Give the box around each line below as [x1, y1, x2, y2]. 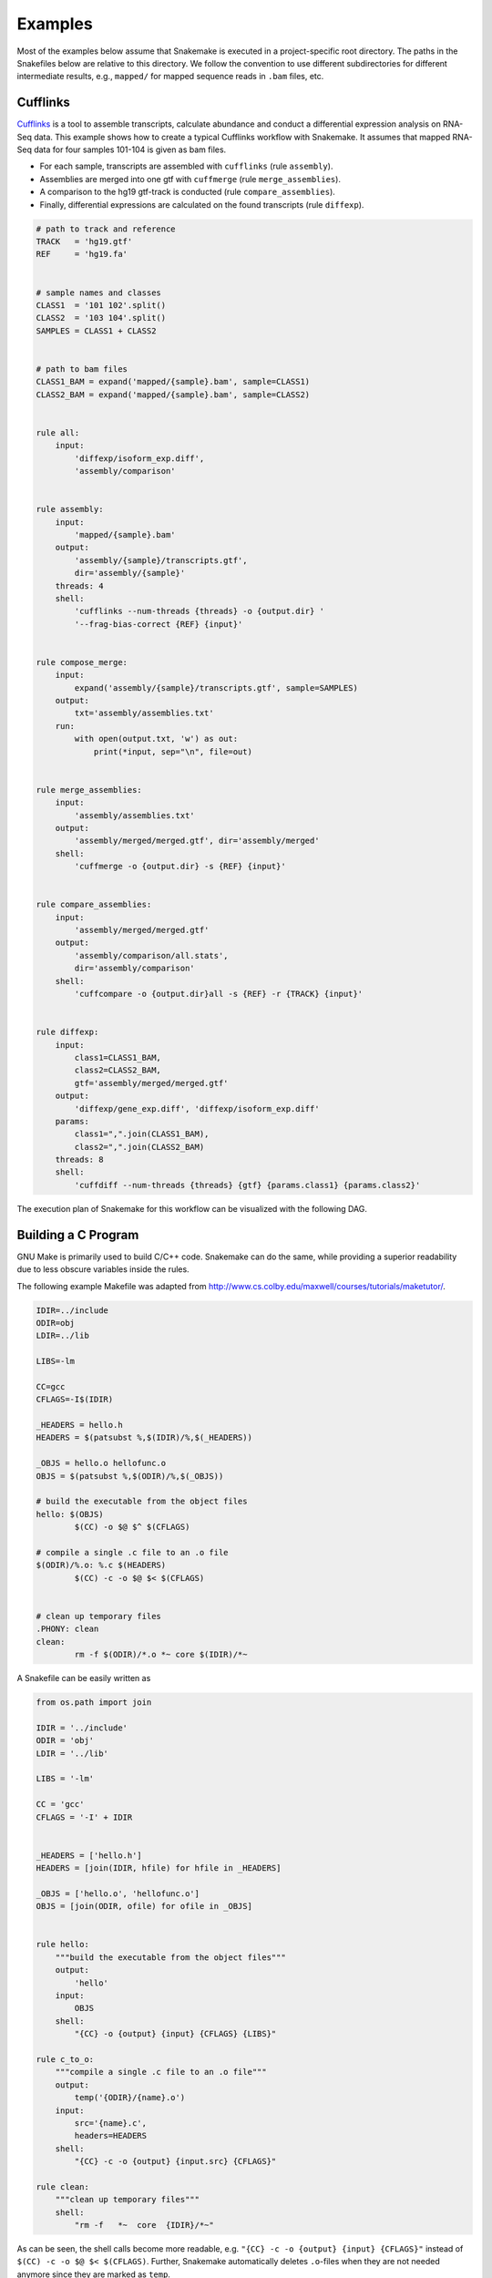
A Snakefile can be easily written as [16, 1673, 151, 1684]
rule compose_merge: [36, 657, 128, 667]
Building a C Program [16, 1226, 139, 1243]
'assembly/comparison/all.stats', [74, 950, 229, 960]
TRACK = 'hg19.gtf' [36, 236, 133, 246]
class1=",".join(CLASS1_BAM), [74, 1129, 210, 1139]
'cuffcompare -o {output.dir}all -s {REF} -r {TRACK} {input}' [74, 989, 364, 999]
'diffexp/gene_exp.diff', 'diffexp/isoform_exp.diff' [74, 1103, 320, 1113]
